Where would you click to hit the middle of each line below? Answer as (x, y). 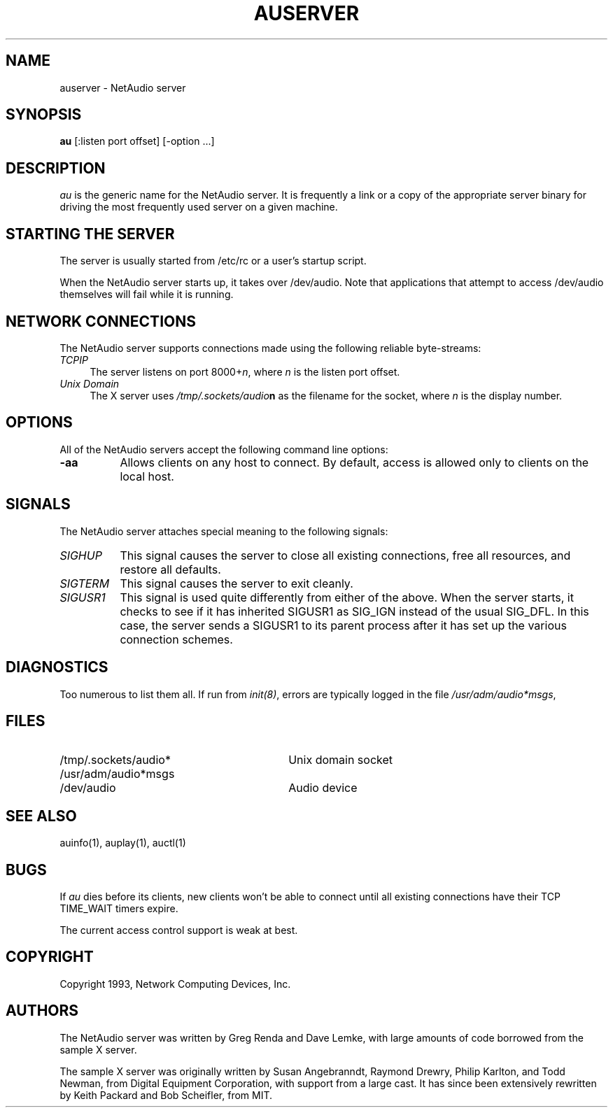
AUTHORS (42, 1011)
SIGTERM (85, 583)
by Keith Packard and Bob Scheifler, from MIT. (166, 1095)
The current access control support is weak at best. (179, 930)
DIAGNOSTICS (57, 667)
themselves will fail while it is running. (147, 295)
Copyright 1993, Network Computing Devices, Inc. (175, 984)
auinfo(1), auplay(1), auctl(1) (123, 843)
